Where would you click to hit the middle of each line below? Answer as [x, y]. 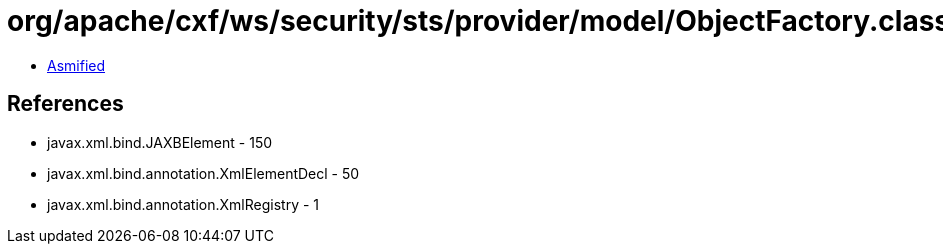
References [65, 104]
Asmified [76, 65]
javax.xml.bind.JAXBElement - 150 [160, 142]
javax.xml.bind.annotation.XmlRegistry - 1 [183, 204]
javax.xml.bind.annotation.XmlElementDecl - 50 [203, 173]
